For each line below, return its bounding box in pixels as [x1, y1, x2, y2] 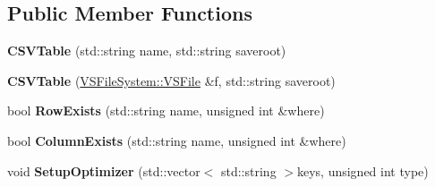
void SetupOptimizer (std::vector [7, 161, 200, 180]
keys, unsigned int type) [296, 161, 429, 180]
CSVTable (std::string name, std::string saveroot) [7, 41, 286, 60]
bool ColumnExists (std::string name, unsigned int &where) [7, 131, 346, 149]
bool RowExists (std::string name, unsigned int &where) [7, 101, 325, 120]
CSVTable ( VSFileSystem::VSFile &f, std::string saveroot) [7, 71, 336, 89]
